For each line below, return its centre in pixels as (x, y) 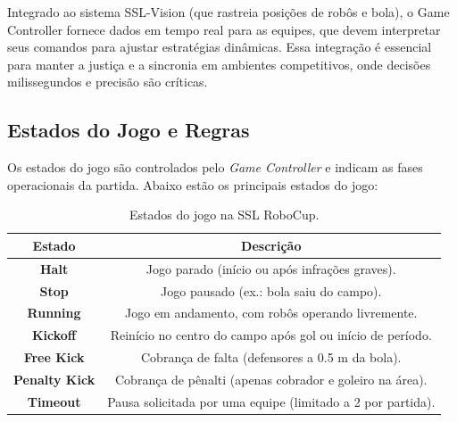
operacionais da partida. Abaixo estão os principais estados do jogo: (193, 184)
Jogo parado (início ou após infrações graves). (271, 268)
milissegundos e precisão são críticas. (108, 82)
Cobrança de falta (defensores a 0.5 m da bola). (271, 357)
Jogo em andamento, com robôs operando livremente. (271, 313)
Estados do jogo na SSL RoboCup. (224, 215)
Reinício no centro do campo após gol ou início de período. (271, 335)
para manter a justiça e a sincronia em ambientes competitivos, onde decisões (219, 64)
